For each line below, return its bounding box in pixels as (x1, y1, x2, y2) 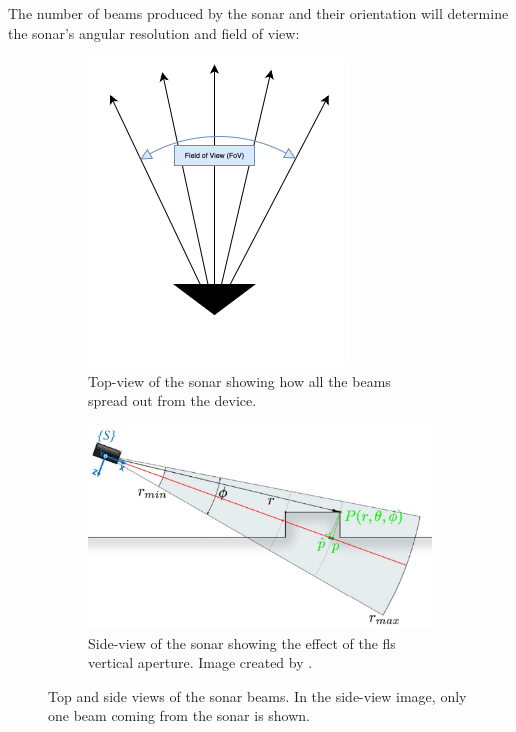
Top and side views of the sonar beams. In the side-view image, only (48, 685, 467, 706)
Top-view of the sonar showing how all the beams (88, 370, 391, 391)
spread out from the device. (88, 390, 257, 411)
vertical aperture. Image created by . (88, 652, 313, 673)
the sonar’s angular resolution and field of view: (8, 22, 300, 43)
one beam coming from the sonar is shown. (48, 705, 311, 726)
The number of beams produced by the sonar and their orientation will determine (8, 3, 509, 23)
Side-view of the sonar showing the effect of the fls (88, 632, 396, 653)
